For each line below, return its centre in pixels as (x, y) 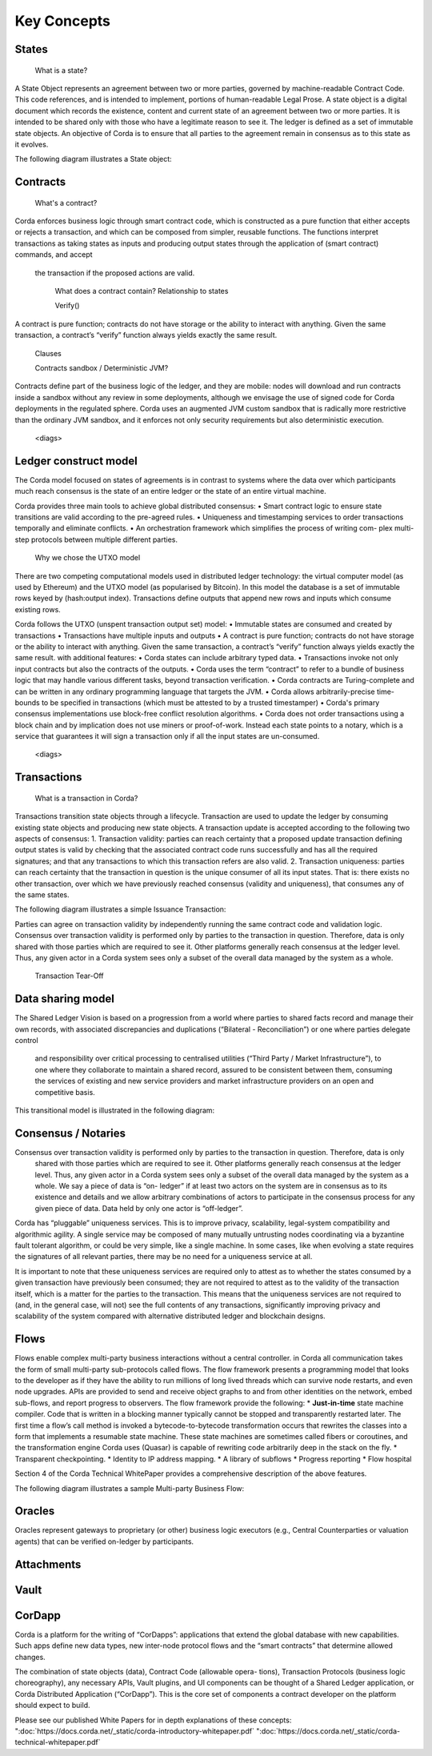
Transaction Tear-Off (69, 976)
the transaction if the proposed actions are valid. (115, 273)
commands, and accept (54, 255)
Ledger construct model (76, 461)
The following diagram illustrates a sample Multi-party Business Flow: (130, 1488)
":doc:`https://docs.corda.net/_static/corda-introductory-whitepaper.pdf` (135, 1731)
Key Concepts (63, 21)
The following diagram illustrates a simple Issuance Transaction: (120, 909)
